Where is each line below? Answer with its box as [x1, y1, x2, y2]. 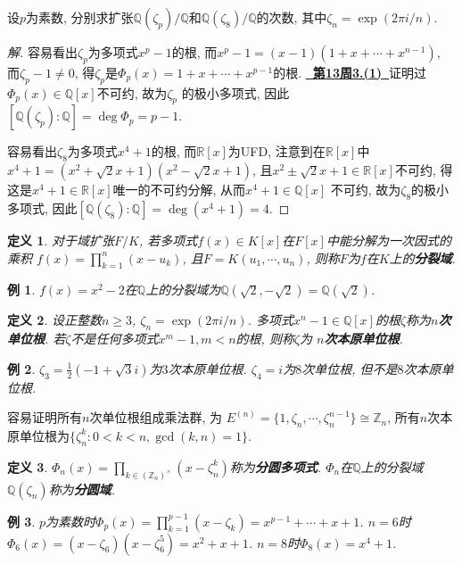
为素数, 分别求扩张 [26, 8, 134, 26]
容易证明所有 [7, 408, 82, 427]
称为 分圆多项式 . [229, 457, 322, 476]
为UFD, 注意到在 [227, 142, 326, 161]
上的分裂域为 [145, 280, 221, 299]
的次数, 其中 [256, 8, 327, 26]
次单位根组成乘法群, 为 [89, 408, 222, 427]
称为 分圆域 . [48, 479, 115, 498]
